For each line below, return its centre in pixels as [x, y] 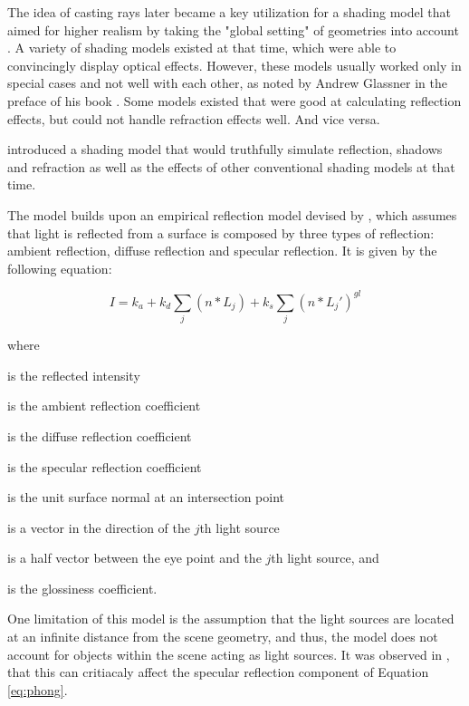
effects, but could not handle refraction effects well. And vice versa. [194, 118]
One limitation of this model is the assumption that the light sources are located [231, 619]
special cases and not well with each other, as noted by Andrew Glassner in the [227, 83]
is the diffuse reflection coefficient [100, 435]
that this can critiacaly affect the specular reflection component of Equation [218, 672]
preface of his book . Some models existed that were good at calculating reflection [234, 100]
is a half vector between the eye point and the [134, 558]
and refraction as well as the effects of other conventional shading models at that [231, 166]
